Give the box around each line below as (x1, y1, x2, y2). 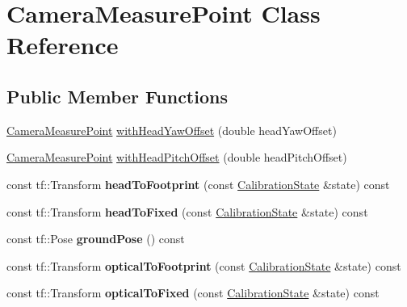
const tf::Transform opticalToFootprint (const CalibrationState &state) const (6, 257, 401, 274)
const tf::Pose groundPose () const (6, 230, 185, 247)
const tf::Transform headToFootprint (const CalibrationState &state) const (6, 175, 390, 192)
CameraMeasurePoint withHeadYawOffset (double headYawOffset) (6, 121, 337, 138)
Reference (6, 28, 119, 61)
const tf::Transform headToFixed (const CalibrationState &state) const (6, 203, 368, 220)
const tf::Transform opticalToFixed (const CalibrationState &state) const (6, 284, 380, 301)
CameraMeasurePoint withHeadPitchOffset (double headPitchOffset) (6, 149, 347, 166)
